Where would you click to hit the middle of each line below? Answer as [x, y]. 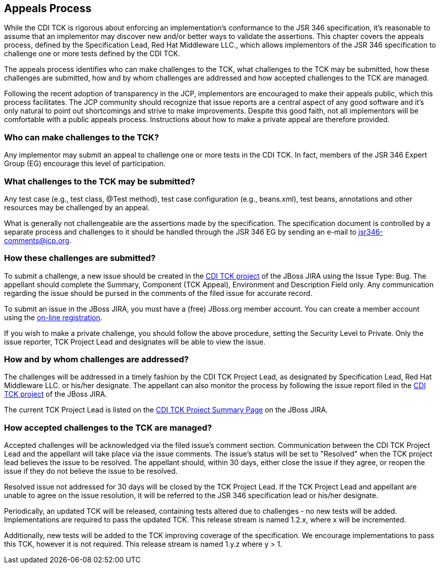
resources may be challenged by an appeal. [77, 207]
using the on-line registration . [53, 317]
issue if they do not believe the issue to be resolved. [91, 471]
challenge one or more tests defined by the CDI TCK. [92, 54]
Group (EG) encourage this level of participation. [85, 164]
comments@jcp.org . [38, 240]
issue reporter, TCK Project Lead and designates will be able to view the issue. [135, 342]
